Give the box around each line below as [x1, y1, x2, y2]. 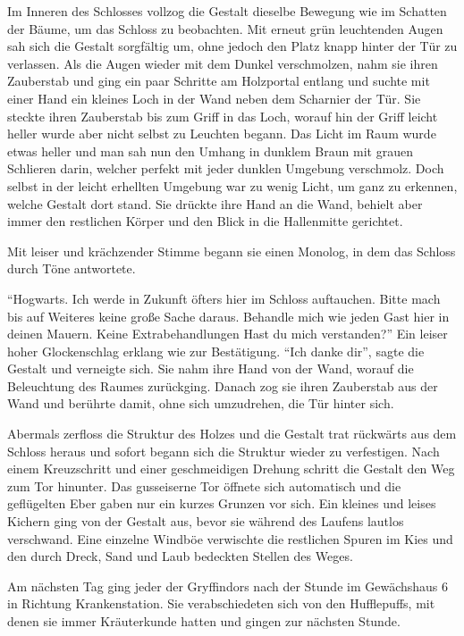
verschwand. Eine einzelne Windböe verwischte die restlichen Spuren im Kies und [7, 529, 453, 548]
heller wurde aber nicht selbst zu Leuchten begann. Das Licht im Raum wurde [7, 124, 436, 143]
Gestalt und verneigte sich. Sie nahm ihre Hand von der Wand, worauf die [7, 359, 414, 378]
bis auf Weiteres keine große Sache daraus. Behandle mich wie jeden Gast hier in [7, 306, 450, 325]
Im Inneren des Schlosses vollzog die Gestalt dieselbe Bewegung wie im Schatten [7, 2, 447, 20]
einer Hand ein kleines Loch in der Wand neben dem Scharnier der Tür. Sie [7, 88, 421, 107]
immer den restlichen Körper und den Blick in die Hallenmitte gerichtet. [7, 212, 403, 230]
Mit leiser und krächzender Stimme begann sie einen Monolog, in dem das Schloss [7, 241, 456, 260]
